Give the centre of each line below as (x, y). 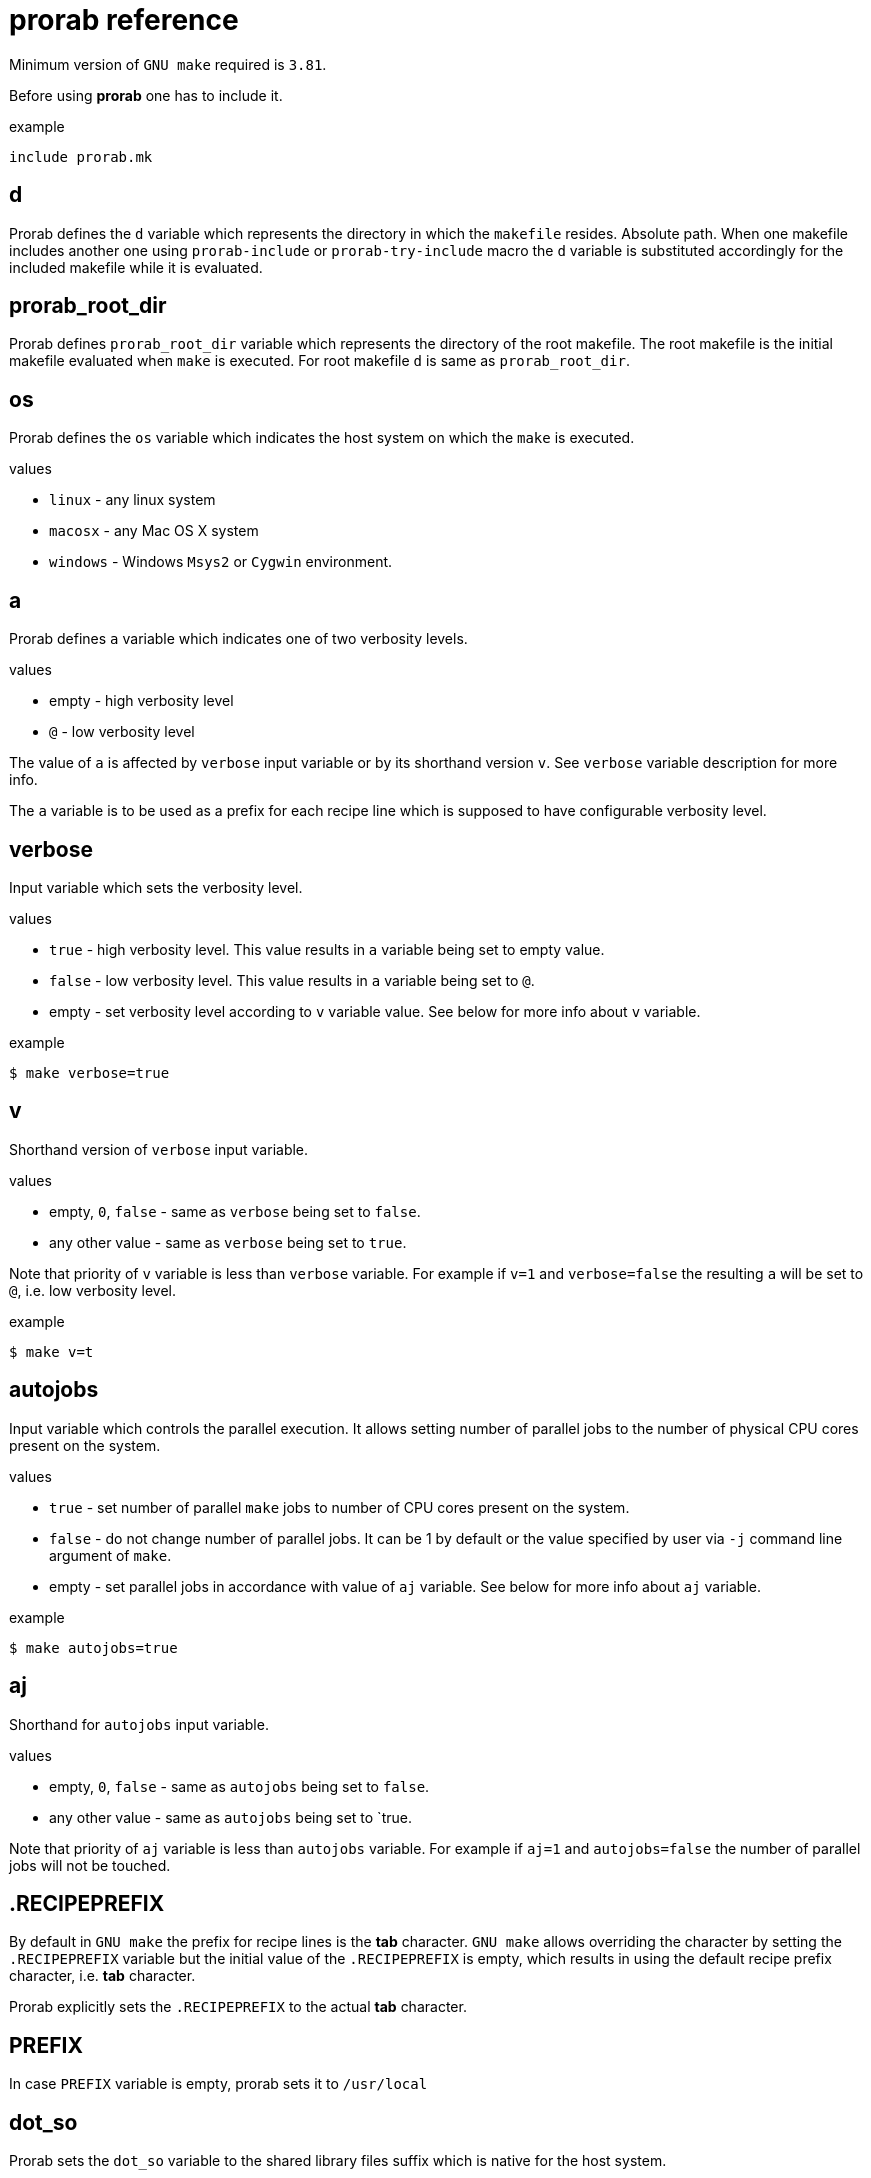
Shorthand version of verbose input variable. (159, 1149)
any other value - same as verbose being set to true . (228, 1242)
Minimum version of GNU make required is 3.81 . (168, 64)
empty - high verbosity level (141, 701)
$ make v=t (51, 1351)
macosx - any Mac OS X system (154, 531)
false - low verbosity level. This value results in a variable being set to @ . (292, 980)
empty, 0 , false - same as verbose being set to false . (235, 1211)
